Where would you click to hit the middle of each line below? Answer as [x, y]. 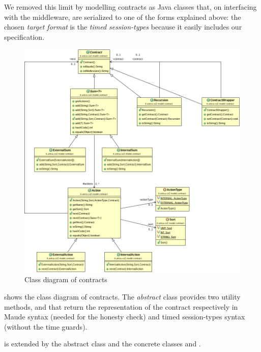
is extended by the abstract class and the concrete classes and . [103, 344]
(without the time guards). [46, 326]
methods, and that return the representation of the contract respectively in [121, 306]
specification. [24, 36]
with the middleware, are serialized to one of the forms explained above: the [123, 17]
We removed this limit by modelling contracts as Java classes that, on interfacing [130, 7]
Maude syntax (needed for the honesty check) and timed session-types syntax [125, 317]
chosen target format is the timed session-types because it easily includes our [123, 27]
